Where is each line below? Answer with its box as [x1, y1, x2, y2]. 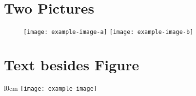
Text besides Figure [4, 54, 139, 74]
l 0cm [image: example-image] [4, 82, 97, 93]
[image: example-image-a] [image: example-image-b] [23, 29, 194, 36]
